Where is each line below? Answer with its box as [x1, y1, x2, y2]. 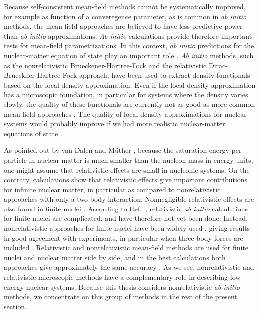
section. [4, 301, 27, 311]
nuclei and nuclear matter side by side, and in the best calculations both [4, 252, 226, 262]
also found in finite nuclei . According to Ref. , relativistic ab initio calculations [4, 203, 248, 213]
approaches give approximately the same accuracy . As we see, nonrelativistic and [4, 262, 254, 272]
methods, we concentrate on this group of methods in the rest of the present [4, 291, 237, 302]
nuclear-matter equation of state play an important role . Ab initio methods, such [4, 50, 254, 60]
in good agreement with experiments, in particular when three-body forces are [4, 232, 243, 243]
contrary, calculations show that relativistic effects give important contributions [4, 174, 248, 185]
